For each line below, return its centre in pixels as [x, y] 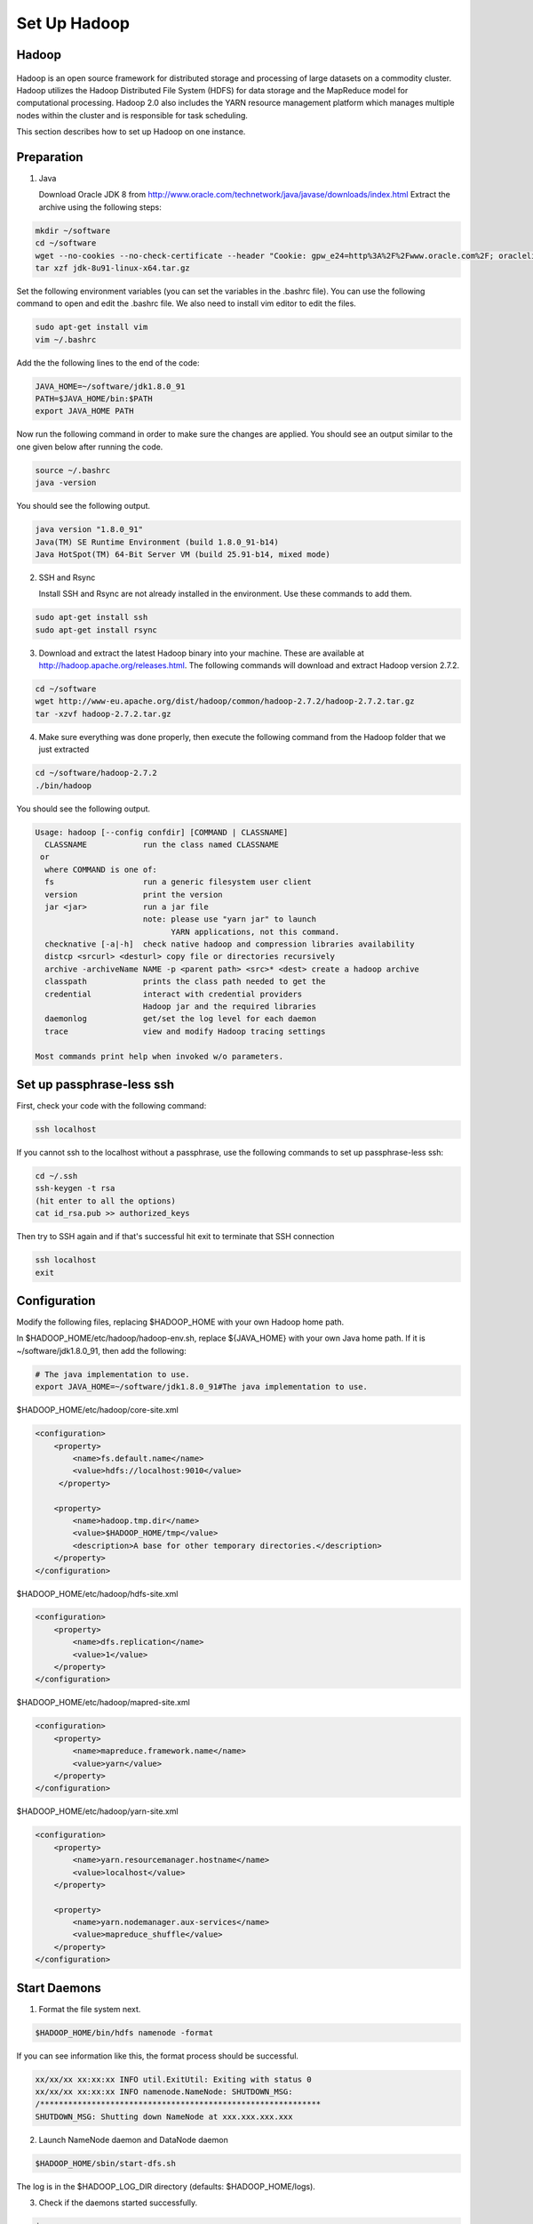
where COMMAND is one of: [101, 869]
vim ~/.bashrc [66, 339]
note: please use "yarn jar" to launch [230, 919]
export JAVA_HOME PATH [84, 411]
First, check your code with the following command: [111, 1106]
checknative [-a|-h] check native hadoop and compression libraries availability [230, 944]
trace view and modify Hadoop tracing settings [185, 1031]
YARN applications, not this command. [255, 931]
